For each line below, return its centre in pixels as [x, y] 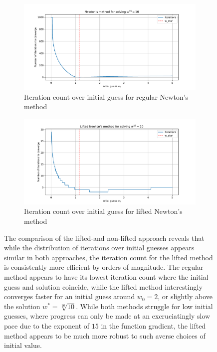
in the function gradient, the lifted [153, 325]
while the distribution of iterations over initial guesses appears [99, 248]
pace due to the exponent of [47, 325]
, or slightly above [185, 296]
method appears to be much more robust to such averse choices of [105, 335]
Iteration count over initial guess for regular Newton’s [106, 96]
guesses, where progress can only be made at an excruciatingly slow [107, 316]
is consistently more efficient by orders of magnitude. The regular [104, 267]
